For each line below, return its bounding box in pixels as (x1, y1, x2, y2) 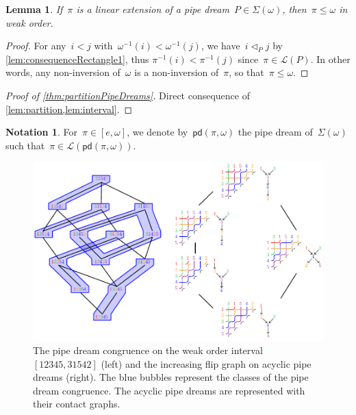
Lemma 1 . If (5, 2, 63, 16)
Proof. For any (5, 38, 66, 53)
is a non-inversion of (134, 65, 219, 79)
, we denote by (127, 125, 188, 139)
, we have (201, 38, 240, 53)
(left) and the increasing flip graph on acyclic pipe (101, 356, 311, 370)
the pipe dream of (238, 125, 313, 139)
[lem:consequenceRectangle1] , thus (5, 51, 149, 66)
